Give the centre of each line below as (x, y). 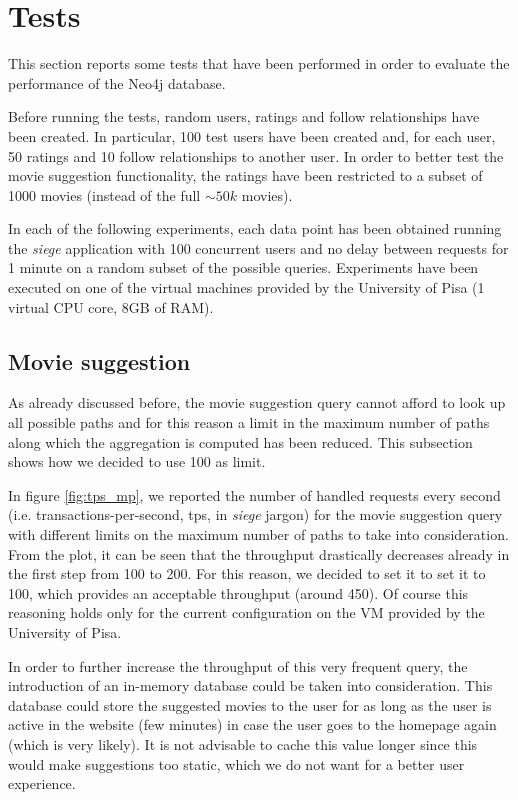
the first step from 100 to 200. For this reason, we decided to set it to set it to (247, 573)
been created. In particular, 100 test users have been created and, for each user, (252, 135)
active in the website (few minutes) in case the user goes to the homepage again (252, 724)
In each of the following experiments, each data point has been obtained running (255, 228)
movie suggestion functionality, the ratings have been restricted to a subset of (245, 175)
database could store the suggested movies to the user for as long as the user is (250, 704)
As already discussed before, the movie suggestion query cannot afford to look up (257, 402)
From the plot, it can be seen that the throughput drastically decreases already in (259, 553)
